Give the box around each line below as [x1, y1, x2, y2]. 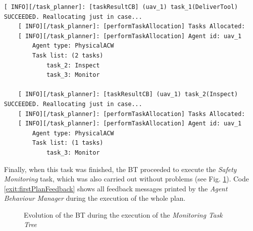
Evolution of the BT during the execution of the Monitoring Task [24, 209, 223, 220]
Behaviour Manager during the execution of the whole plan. [4, 193, 186, 203]
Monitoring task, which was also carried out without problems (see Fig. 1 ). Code [4, 173, 249, 184]
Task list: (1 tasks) [32, 139, 103, 147]
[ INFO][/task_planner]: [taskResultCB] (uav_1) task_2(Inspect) [18, 91, 238, 98]
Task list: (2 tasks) [32, 52, 103, 59]
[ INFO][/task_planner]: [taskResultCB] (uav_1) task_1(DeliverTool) [4, 3, 238, 10]
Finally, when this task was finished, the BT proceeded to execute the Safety [4, 164, 237, 174]
